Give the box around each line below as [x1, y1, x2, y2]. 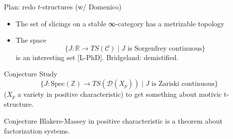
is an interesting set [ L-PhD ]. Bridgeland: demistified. [15, 52, 179, 62]
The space [15, 35, 47, 45]
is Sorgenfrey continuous [127, 45, 202, 52]
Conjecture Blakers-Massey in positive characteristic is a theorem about [4, 116, 223, 126]
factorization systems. [4, 125, 70, 136]
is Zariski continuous [152, 80, 215, 87]
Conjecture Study [4, 69, 58, 79]
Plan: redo [4, 1, 36, 11]
